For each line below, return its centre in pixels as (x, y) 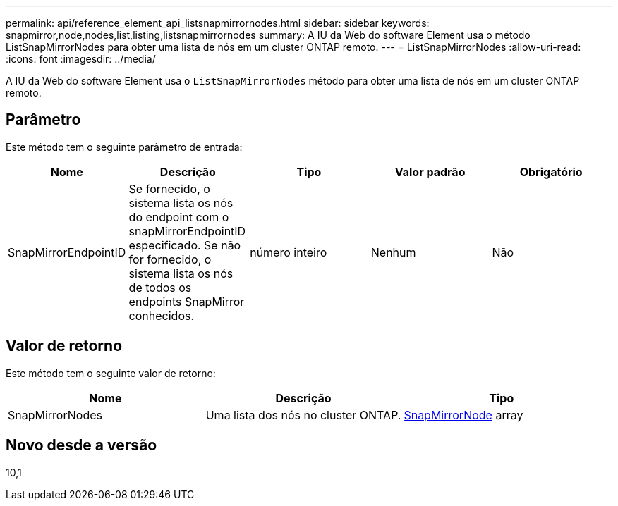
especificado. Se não (185, 245)
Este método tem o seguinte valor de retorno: (111, 373)
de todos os (160, 287)
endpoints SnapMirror (187, 301)
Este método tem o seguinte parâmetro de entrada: (124, 147)
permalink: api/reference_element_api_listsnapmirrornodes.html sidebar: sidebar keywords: (218, 23)
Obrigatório (551, 172)
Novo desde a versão (81, 445)
